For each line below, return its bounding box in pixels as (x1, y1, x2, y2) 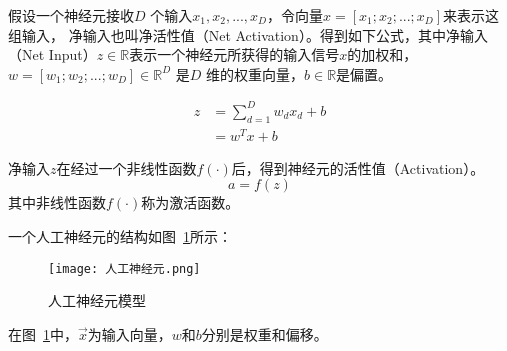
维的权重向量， (206, 63, 305, 84)
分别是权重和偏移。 (201, 323, 328, 344)
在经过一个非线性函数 (56, 157, 197, 178)
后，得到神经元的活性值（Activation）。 (231, 157, 485, 178)
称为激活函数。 (141, 192, 240, 213)
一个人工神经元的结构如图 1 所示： (8, 226, 232, 246)
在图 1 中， (8, 323, 78, 344)
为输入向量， (87, 323, 172, 344)
